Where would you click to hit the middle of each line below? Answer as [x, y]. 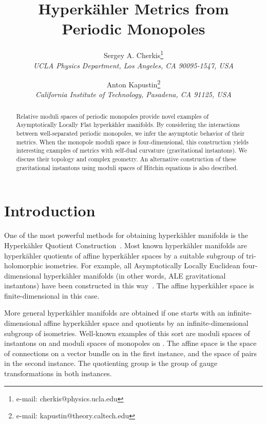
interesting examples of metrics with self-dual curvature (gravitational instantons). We [131, 150]
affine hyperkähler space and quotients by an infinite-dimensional [146, 323]
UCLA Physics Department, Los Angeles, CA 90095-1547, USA [133, 65]
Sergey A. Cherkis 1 [133, 54]
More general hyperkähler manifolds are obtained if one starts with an [115, 313]
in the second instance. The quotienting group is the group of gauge [111, 363]
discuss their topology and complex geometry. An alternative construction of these [126, 159]
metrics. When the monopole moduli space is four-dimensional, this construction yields [132, 142]
